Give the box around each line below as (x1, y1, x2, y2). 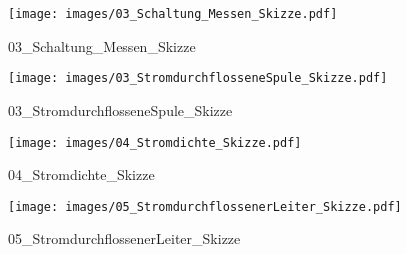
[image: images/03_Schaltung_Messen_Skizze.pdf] (8, 7, 338, 21)
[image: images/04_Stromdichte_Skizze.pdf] (8, 135, 302, 150)
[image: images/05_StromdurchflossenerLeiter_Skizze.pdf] (8, 199, 402, 214)
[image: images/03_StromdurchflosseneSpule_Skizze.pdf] (8, 71, 388, 86)
